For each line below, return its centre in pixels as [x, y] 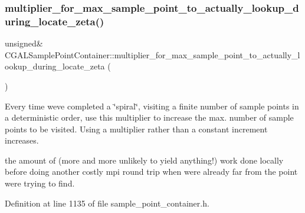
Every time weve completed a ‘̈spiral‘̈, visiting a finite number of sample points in [152, 106]
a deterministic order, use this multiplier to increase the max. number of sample [149, 117]
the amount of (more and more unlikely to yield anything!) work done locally [144, 160]
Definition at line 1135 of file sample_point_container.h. [107, 203]
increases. [22, 140]
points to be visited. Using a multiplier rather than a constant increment [136, 129]
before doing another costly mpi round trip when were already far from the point [151, 172]
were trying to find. [40, 183]
